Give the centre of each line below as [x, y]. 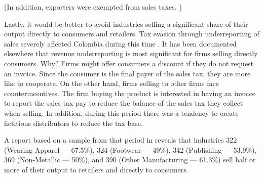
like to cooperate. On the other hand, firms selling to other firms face [111, 83]
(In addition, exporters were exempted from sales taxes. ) [93, 7]
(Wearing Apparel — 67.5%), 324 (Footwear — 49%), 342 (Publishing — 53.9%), [130, 149]
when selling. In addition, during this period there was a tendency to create [121, 113]
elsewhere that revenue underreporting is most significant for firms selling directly [131, 53]
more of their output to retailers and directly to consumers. [96, 169]
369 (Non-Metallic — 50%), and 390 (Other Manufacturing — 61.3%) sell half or [130, 160]
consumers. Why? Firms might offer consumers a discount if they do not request [129, 63]
